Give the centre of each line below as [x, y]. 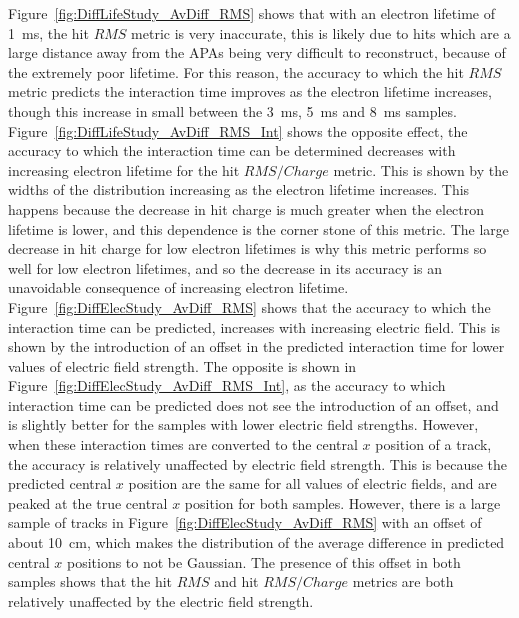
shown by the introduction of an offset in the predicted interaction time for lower [256, 346]
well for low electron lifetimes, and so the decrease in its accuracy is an [225, 267]
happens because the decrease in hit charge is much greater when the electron [246, 208]
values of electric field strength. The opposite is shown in [182, 365]
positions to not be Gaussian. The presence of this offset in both [263, 561]
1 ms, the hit [48, 32]
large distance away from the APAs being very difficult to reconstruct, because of [257, 52]
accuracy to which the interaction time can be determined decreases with [232, 150]
